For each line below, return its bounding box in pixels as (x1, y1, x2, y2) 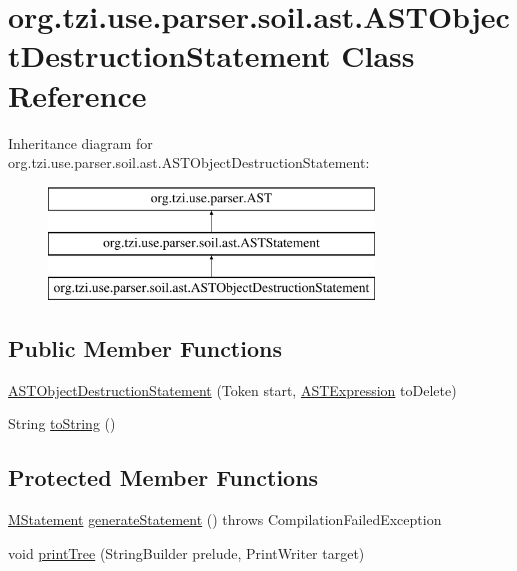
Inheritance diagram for (8, 132, 153, 153)
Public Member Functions (8, 333, 282, 364)
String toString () (8, 413, 116, 434)
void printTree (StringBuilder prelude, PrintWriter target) (8, 542, 365, 563)
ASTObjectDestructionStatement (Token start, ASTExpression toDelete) (8, 379, 457, 400)
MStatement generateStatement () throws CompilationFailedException (8, 509, 442, 530)
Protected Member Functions (8, 462, 319, 493)
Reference (8, 74, 147, 115)
